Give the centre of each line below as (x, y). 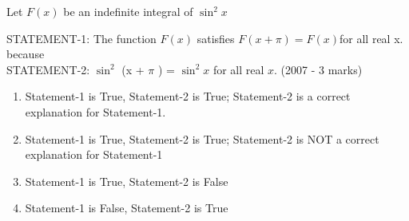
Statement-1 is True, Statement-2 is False (127, 181)
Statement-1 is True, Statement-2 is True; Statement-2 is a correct (188, 96)
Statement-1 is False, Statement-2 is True (127, 208)
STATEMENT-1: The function (81, 38)
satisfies (216, 38)
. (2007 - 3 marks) (318, 69)
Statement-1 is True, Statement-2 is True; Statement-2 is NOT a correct (202, 138)
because (26, 54)
